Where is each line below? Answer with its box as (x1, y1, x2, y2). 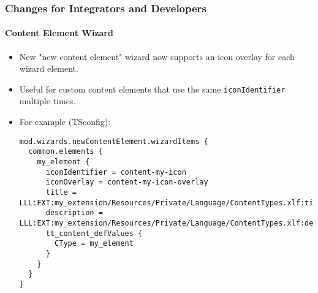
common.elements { (28, 147, 103, 156)
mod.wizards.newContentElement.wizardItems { (19, 137, 208, 146)
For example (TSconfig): (19, 115, 111, 128)
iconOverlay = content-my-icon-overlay (45, 178, 208, 187)
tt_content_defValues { (45, 229, 143, 238)
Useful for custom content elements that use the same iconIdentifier (19, 82, 286, 95)
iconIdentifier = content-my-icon (45, 167, 186, 177)
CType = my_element (55, 239, 134, 248)
